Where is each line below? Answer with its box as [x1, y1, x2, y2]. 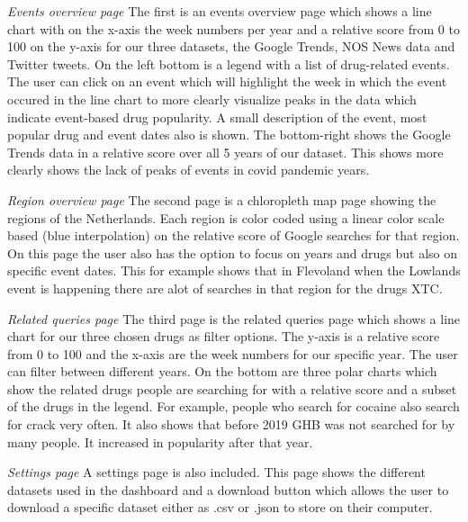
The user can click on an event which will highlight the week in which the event [7, 72, 447, 91]
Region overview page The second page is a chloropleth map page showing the [7, 190, 436, 209]
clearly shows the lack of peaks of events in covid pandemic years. [7, 160, 370, 179]
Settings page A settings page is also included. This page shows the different [7, 463, 426, 481]
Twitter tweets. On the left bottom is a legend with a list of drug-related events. [7, 54, 450, 73]
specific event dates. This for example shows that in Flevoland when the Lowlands [7, 261, 461, 280]
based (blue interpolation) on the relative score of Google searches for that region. [7, 226, 460, 245]
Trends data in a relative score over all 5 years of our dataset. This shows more [7, 142, 444, 161]
